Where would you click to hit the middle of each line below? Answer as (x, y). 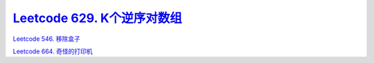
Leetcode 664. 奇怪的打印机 (53, 51)
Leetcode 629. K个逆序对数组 (98, 18)
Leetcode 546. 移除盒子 (47, 39)
